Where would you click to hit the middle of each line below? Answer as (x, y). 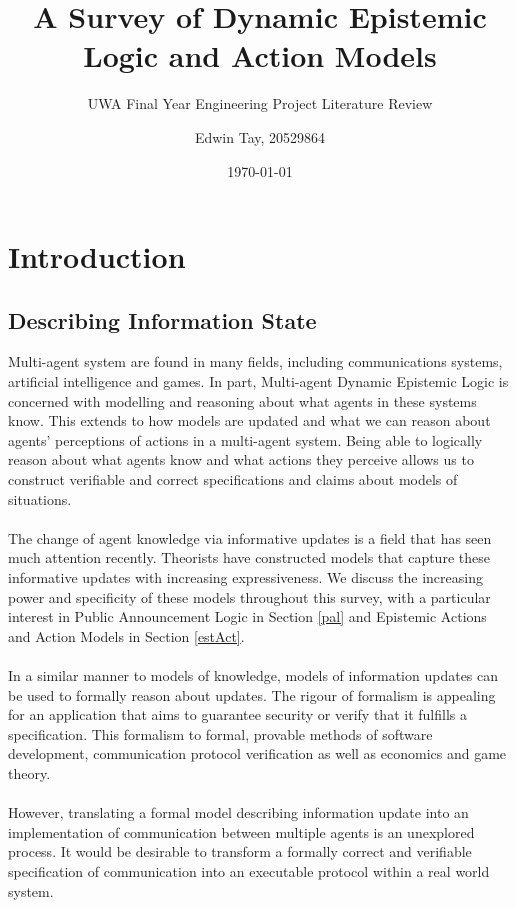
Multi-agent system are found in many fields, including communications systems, (255, 361)
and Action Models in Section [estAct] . (126, 635)
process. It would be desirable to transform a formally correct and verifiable (240, 851)
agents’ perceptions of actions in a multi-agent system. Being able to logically (245, 439)
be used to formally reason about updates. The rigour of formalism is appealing (252, 694)
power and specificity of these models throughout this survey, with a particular (249, 596)
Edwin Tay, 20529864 (260, 136)
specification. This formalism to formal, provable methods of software (220, 733)
